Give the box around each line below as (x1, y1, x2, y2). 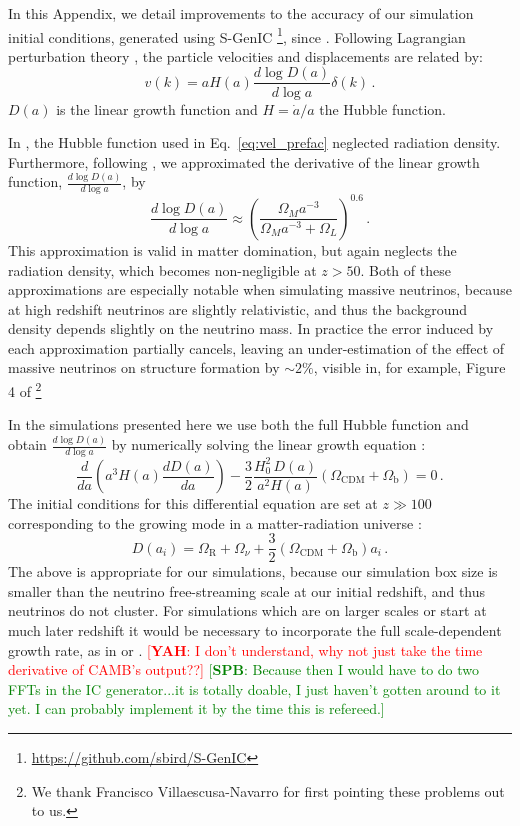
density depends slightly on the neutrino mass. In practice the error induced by (8, 318, 494, 339)
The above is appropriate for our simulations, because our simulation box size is (8, 561, 498, 582)
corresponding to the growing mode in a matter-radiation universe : (8, 512, 422, 533)
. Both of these (360, 259, 451, 280)
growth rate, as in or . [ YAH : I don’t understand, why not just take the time (8, 639, 483, 660)
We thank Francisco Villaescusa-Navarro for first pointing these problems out (31, 780, 505, 801)
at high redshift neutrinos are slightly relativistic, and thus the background (8, 298, 468, 319)
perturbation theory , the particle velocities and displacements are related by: (8, 45, 483, 66)
